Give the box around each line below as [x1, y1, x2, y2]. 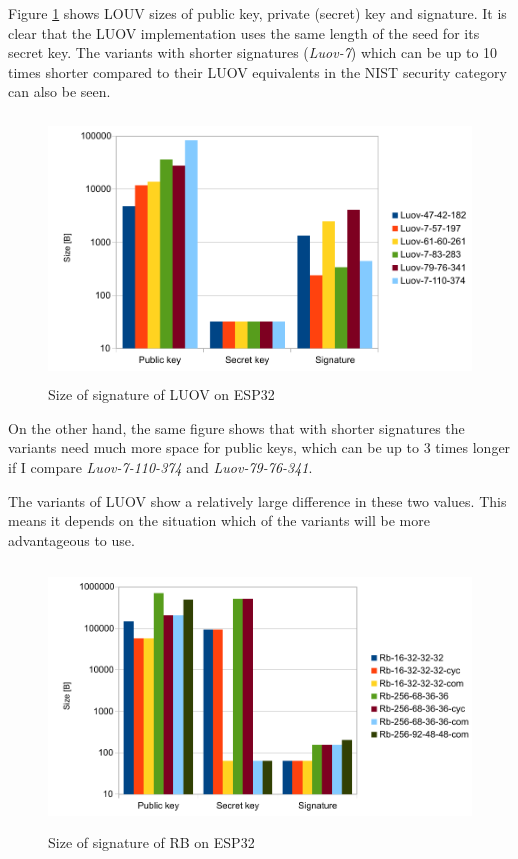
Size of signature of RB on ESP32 [48, 832, 255, 853]
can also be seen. [8, 81, 111, 102]
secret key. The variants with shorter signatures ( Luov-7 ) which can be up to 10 [8, 42, 498, 63]
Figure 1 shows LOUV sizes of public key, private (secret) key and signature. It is [8, 3, 507, 23]
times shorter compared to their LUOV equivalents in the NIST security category [8, 61, 507, 82]
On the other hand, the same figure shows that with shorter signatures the [8, 417, 465, 438]
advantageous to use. [8, 529, 135, 550]
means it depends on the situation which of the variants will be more [8, 510, 430, 531]
